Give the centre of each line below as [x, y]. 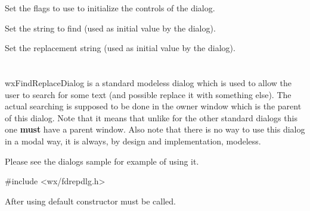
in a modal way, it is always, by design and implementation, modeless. [133, 141]
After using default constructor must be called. [90, 201]
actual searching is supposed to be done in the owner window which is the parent [153, 106]
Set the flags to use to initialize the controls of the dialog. [110, 8]
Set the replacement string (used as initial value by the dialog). [120, 48]
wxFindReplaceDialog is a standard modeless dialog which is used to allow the [148, 82]
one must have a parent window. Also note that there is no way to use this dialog [155, 129]
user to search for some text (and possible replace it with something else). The [148, 94]
